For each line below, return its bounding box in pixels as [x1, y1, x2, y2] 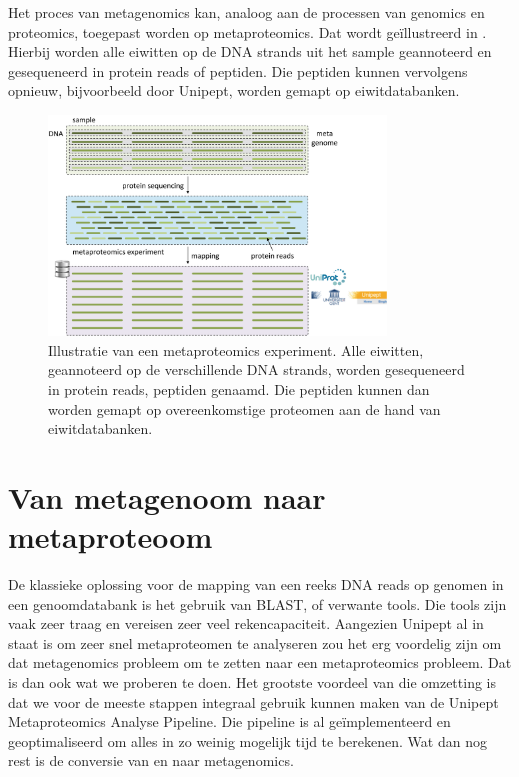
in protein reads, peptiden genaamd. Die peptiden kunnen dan [48, 379, 430, 400]
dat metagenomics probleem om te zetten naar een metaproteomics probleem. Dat [8, 652, 512, 673]
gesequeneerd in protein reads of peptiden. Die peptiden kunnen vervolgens [8, 60, 468, 81]
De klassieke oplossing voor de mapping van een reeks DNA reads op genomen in [8, 574, 504, 595]
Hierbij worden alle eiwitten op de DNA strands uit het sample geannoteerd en [8, 41, 492, 62]
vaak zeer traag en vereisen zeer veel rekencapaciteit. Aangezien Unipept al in [8, 613, 484, 634]
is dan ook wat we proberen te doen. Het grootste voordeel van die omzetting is [8, 672, 497, 693]
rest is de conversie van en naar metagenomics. [8, 750, 294, 771]
